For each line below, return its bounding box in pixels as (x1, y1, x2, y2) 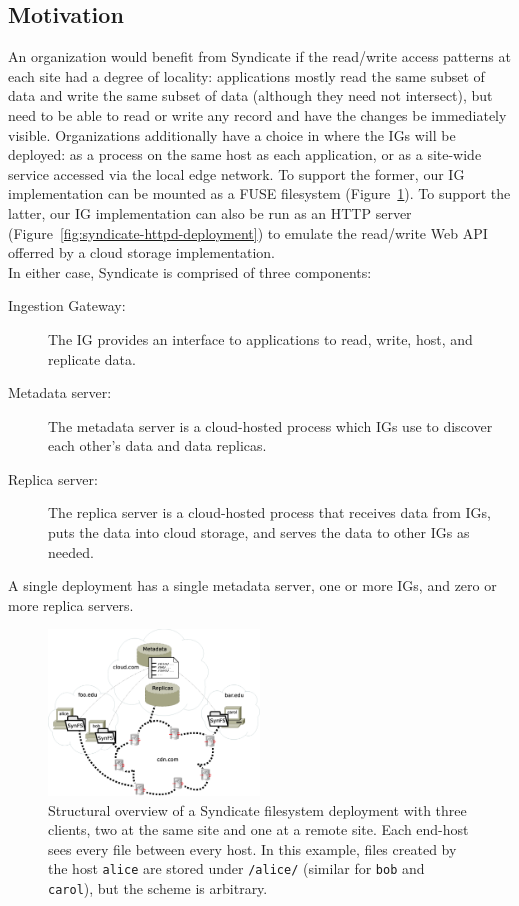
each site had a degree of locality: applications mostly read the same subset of (8, 65, 485, 86)
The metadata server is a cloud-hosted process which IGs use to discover (48, 415, 493, 436)
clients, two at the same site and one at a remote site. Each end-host (48, 819, 469, 840)
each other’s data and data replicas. (48, 435, 267, 456)
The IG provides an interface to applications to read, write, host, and (48, 328, 473, 349)
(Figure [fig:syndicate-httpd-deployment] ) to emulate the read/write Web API (8, 222, 488, 243)
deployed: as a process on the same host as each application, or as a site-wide (8, 144, 482, 165)
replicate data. (48, 348, 136, 369)
